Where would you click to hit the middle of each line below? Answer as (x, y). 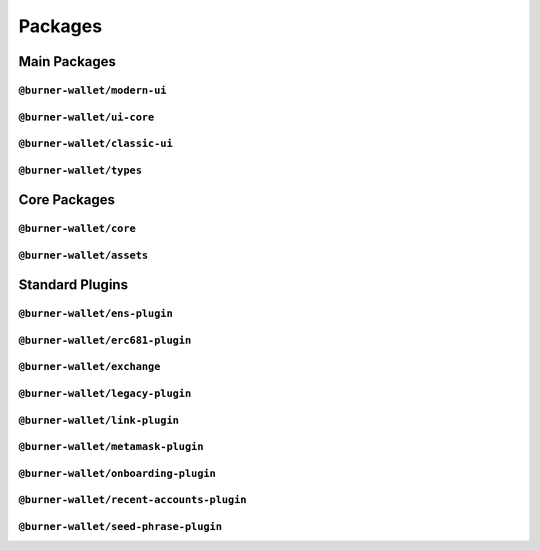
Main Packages (67, 61)
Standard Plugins (73, 285)
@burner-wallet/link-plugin (99, 420)
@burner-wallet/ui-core (86, 117)
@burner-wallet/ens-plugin (96, 313)
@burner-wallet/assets (83, 255)
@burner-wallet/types (80, 170)
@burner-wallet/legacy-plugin (105, 393)
